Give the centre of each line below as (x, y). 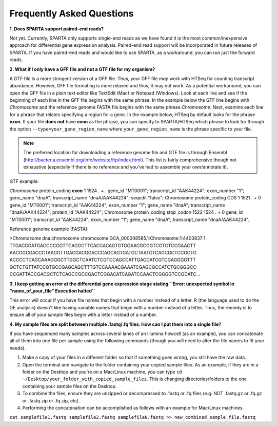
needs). (17, 348)
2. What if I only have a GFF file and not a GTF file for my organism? (82, 69)
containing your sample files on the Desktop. (70, 386)
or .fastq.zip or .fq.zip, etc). (51, 400)
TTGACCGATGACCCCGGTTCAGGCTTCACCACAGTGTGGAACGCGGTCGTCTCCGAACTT (103, 245)
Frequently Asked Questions (72, 13)
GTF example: (24, 181)
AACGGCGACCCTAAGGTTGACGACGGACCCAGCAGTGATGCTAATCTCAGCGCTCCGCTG (103, 253)
